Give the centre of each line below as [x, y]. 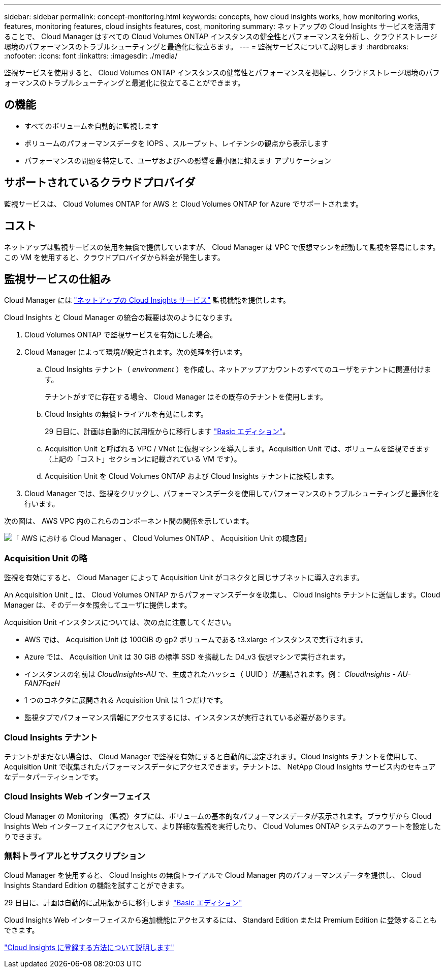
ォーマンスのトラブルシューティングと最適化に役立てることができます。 [124, 83]
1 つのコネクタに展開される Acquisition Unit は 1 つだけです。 [126, 700]
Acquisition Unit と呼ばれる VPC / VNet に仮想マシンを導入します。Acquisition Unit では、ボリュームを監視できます [237, 449]
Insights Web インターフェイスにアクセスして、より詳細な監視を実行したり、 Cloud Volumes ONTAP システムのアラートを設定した [223, 826]
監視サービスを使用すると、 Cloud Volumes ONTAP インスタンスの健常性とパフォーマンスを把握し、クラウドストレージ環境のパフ [222, 73]
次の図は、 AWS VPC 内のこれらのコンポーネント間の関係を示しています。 [129, 521]
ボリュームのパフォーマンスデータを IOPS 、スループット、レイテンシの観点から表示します [177, 143]
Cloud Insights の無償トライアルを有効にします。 [126, 414]
